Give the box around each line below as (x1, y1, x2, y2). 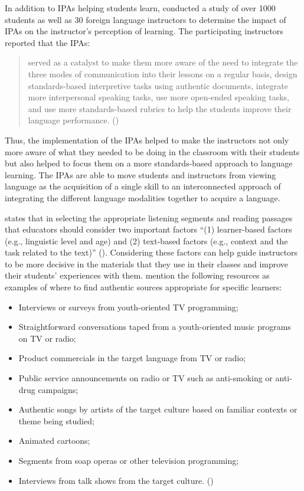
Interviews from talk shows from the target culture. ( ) (18, 474, 214, 486)
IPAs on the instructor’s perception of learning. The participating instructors (5, 25, 283, 37)
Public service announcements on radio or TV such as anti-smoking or (18, 372, 273, 384)
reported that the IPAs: (5, 36, 90, 48)
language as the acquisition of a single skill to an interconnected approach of (5, 180, 281, 192)
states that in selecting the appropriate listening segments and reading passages (5, 211, 293, 224)
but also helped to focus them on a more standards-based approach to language (5, 157, 293, 169)
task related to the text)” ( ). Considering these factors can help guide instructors (5, 246, 298, 258)
